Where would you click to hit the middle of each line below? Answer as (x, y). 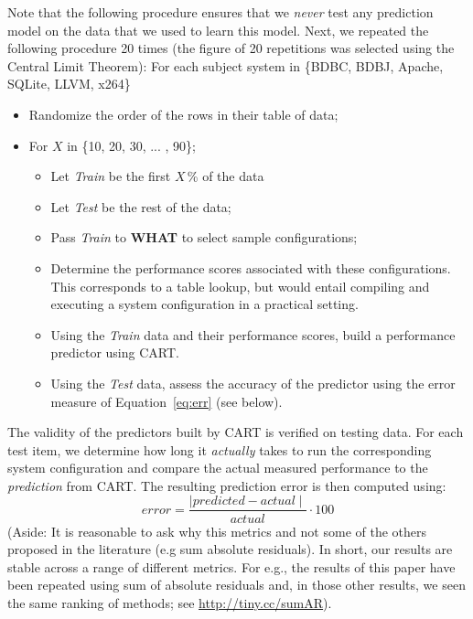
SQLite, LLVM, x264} (69, 84)
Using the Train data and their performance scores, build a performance (253, 334)
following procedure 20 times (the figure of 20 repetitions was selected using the (231, 48)
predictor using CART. (115, 352)
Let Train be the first (111, 176)
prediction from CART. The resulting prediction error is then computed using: (227, 485)
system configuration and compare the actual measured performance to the (218, 468)
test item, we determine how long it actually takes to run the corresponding (220, 449)
